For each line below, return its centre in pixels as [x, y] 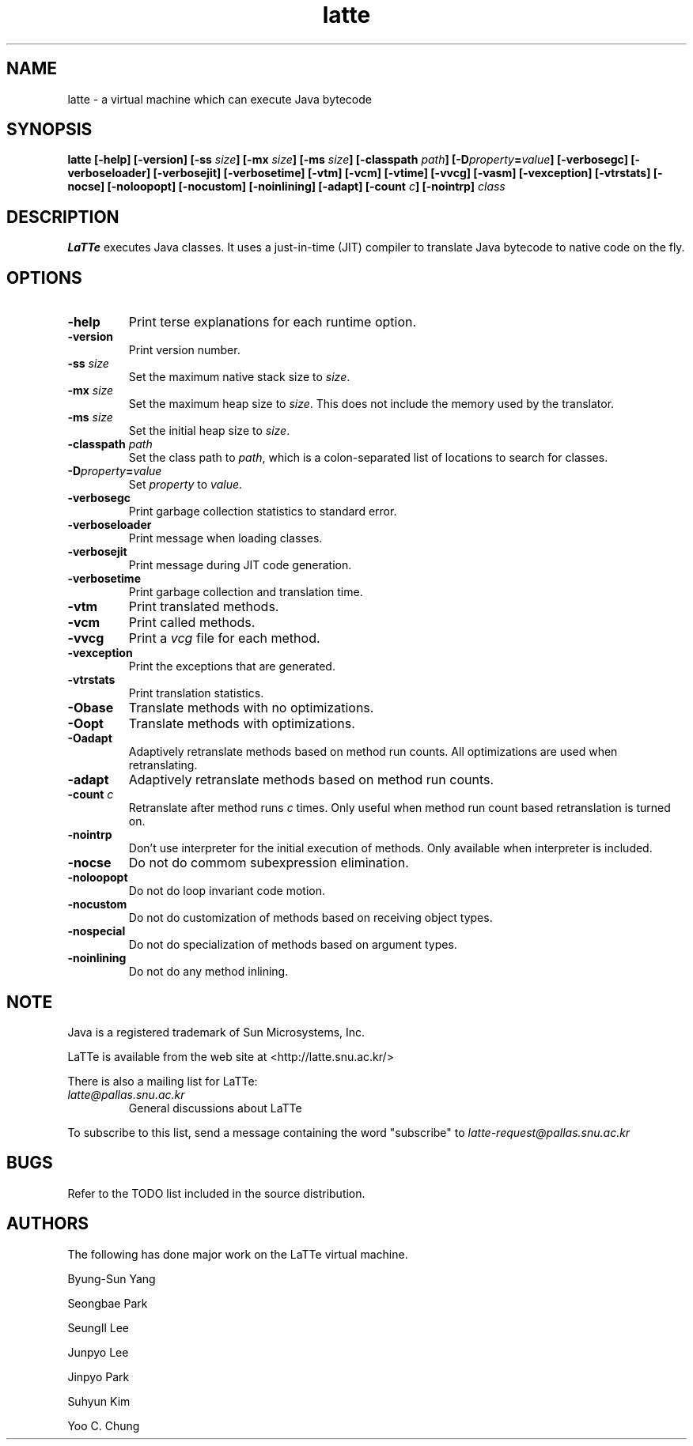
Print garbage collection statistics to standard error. [263, 512]
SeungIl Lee [98, 1327]
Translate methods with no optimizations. [251, 708]
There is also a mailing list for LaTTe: [163, 1081]
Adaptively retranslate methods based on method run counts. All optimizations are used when [373, 752]
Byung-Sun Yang [112, 1278]
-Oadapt [90, 738]
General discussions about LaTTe [215, 1108]
